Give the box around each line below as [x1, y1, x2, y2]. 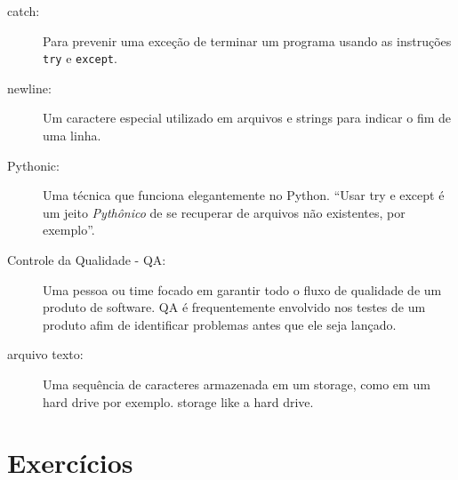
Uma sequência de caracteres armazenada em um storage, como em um [43, 374, 430, 393]
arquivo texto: [7, 345, 84, 364]
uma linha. [43, 126, 101, 145]
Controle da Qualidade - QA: [7, 251, 166, 268]
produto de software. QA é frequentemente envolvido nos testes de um [43, 298, 426, 316]
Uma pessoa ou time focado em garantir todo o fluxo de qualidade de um [43, 280, 442, 299]
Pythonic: [7, 156, 60, 174]
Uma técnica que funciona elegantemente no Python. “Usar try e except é [43, 186, 445, 204]
